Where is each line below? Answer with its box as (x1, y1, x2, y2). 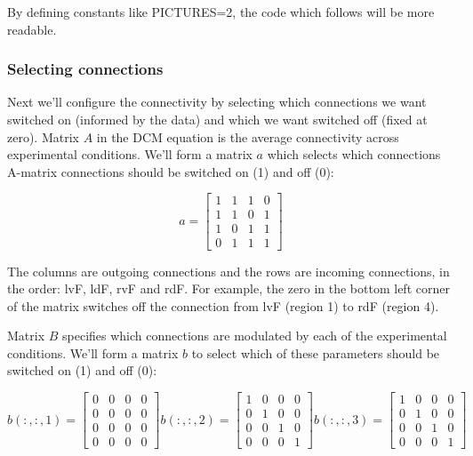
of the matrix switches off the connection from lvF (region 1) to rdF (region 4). (7, 296, 439, 315)
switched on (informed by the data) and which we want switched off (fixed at (7, 110, 428, 128)
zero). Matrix (7, 127, 79, 146)
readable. (7, 20, 57, 38)
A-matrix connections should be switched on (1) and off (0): (7, 162, 334, 180)
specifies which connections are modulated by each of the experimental (62, 326, 447, 345)
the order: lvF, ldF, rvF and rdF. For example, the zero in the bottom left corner (7, 279, 450, 298)
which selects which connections (267, 145, 441, 164)
